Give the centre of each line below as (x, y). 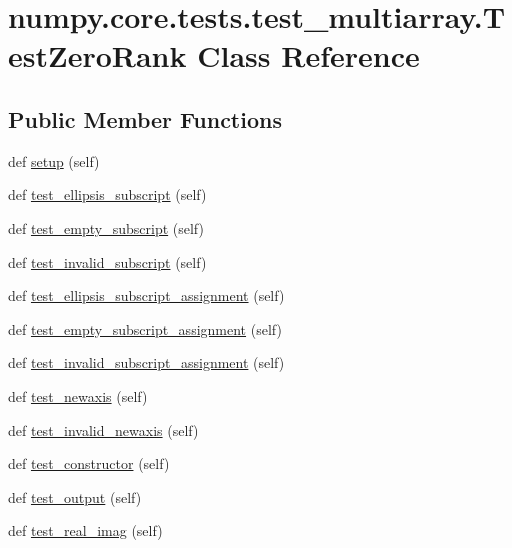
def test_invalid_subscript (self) (107, 261)
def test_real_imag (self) (85, 530)
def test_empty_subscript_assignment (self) (145, 328)
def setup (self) (54, 160)
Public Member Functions (145, 118)
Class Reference (308, 55)
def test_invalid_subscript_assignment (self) (146, 362)
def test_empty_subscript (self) (106, 227)
